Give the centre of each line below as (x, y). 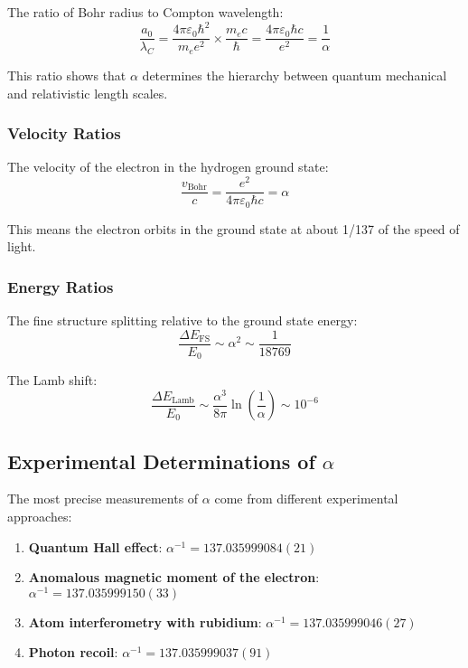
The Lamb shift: (52, 380)
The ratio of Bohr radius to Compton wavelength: (145, 12)
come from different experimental (306, 499)
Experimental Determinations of (161, 461)
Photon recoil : (73, 652)
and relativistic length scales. (88, 93)
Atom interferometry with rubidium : (145, 621)
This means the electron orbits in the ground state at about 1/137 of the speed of (234, 228)
